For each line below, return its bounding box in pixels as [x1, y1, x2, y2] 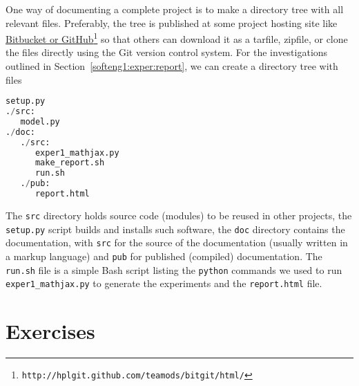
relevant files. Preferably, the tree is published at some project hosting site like [6, 15, 338, 30]
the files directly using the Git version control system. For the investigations [6, 45, 328, 59]
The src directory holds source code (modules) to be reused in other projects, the [6, 208, 352, 222]
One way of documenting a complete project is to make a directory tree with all [6, 2, 344, 16]
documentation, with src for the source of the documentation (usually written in [6, 235, 348, 250]
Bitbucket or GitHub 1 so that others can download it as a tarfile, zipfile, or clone [6, 30, 348, 46]
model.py [20, 116, 60, 127]
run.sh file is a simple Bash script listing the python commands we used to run [6, 262, 342, 277]
